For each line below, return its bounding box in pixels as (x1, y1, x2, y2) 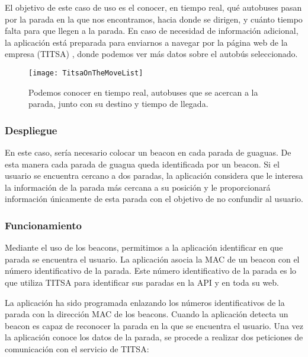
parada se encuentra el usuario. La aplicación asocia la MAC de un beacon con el (5, 252, 300, 265)
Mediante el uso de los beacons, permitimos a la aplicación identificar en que (5, 241, 283, 254)
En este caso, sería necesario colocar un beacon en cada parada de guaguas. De (5, 146, 291, 159)
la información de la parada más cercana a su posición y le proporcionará (5, 181, 271, 193)
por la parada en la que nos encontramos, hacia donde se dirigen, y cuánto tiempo (5, 12, 303, 25)
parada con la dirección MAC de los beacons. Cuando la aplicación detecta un (5, 308, 288, 320)
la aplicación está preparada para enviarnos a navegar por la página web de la (5, 36, 288, 48)
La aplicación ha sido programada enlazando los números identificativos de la (5, 296, 285, 308)
